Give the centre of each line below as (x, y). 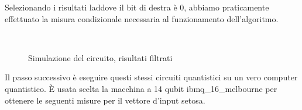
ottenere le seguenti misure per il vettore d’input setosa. (105, 100)
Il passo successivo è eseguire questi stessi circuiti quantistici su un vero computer (151, 77)
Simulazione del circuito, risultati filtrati (100, 57)
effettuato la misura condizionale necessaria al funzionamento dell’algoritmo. (142, 18)
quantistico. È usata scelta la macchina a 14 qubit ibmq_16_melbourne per (141, 88)
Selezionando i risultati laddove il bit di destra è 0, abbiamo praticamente (137, 7)
